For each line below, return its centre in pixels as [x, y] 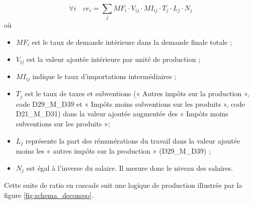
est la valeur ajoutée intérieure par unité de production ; [113, 59]
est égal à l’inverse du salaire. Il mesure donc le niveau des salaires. [130, 167]
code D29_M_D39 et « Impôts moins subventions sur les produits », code [130, 104]
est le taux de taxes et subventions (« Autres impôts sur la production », [137, 93]
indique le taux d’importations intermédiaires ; [104, 76]
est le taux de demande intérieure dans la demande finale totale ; [132, 42]
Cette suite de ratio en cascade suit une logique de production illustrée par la [123, 185]
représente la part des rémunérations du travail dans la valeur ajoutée [133, 140]
